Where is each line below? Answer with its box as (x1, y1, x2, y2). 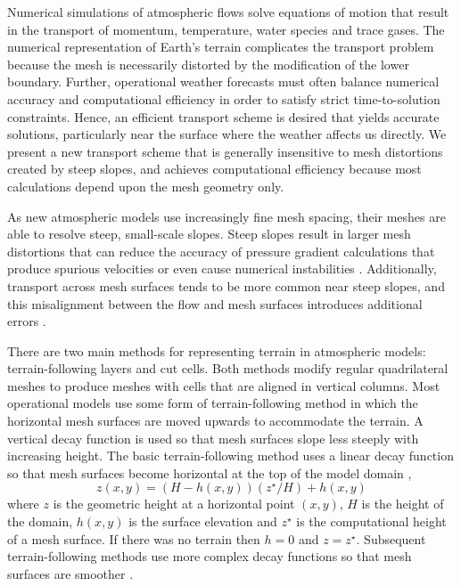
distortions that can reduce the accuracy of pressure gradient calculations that (7, 241, 435, 260)
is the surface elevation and (128, 512, 277, 531)
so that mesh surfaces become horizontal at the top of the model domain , (7, 463, 412, 482)
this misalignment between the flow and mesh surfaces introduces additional (7, 294, 423, 313)
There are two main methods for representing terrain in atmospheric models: (7, 341, 426, 360)
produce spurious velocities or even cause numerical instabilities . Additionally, (7, 259, 437, 278)
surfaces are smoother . (7, 564, 134, 582)
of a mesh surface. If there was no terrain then (7, 529, 260, 548)
